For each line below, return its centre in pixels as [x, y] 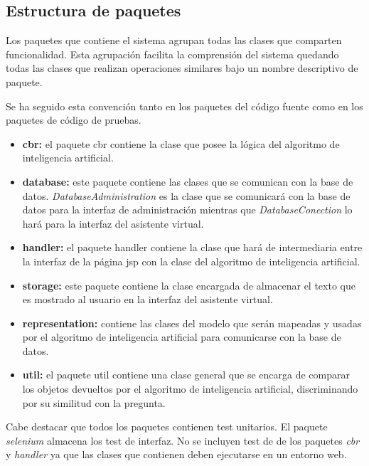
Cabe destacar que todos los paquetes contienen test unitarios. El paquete [167, 427]
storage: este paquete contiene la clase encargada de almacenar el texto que [189, 285]
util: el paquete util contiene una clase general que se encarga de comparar [186, 375]
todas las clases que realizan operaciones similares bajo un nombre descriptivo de [182, 68]
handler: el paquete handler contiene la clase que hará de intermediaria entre [192, 247]
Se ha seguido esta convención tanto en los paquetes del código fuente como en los [184, 106]
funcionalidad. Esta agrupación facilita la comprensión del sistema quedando [172, 54]
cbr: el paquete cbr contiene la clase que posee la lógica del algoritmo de [181, 143]
